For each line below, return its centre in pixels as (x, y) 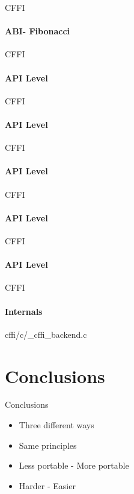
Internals (24, 311)
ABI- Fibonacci (38, 31)
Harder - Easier (47, 485)
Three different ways (56, 425)
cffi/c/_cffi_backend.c (46, 334)
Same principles (48, 445)
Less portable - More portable (74, 465)
